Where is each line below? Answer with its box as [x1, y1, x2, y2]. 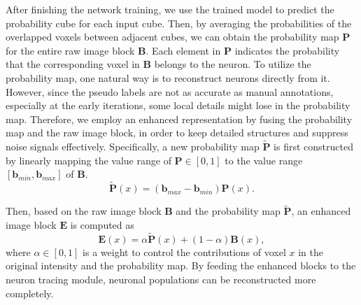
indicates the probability [234, 43, 340, 57]
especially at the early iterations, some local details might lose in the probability [6, 98, 351, 113]
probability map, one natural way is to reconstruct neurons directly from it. [6, 70, 330, 85]
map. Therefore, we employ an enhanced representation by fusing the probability [6, 111, 353, 126]
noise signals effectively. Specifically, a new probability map [6, 139, 260, 154]
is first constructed [274, 139, 353, 154]
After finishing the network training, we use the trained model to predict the [6, 2, 334, 16]
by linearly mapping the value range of [6, 152, 171, 167]
